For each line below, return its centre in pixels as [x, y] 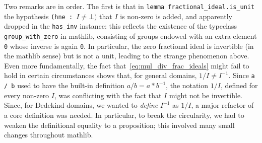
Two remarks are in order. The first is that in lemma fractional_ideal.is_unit [129, 6]
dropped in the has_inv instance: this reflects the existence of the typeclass [121, 26]
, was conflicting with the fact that [108, 95]
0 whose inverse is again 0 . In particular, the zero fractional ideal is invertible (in [129, 46]
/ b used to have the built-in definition [64, 85]
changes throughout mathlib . [49, 135]
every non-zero [27, 95]
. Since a [242, 75]
